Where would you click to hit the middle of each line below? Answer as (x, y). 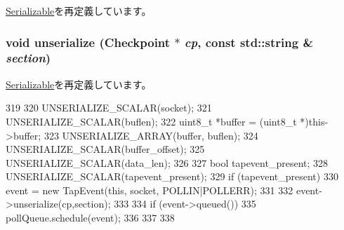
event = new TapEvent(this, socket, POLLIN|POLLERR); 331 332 (150, 190)
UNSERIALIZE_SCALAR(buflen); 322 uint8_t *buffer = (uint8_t (151, 121)
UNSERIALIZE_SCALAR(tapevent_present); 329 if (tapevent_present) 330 (172, 176)
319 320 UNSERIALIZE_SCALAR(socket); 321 (109, 108)
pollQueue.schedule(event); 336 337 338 (90, 218)
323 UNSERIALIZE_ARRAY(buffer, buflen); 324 (151, 135)
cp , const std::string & (249, 42)
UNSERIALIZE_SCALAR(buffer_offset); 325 (105, 149)
